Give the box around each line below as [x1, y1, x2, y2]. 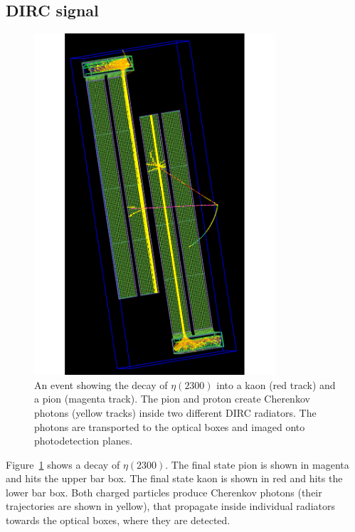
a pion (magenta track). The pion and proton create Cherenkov [34, 391, 310, 406]
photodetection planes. [34, 433, 133, 448]
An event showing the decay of [34, 377, 168, 392]
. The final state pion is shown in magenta [165, 457, 349, 472]
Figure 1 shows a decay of [6, 457, 120, 472]
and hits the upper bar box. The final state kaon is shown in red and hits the [6, 471, 343, 486]
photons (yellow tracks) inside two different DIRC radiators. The [34, 405, 317, 420]
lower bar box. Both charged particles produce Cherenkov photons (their [6, 484, 322, 499]
